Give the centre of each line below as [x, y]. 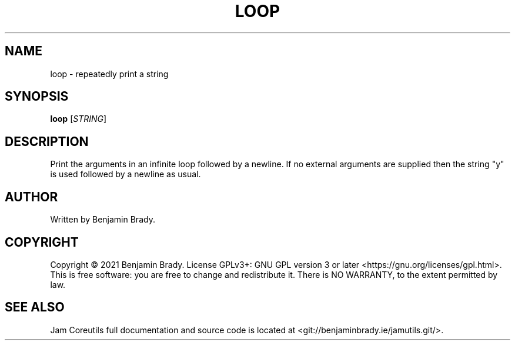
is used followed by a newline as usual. [126, 174]
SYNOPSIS [37, 97]
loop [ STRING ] [78, 119]
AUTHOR [31, 197]
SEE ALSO [35, 307]
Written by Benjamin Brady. [103, 220]
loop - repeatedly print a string [109, 74]
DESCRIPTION [47, 141]
